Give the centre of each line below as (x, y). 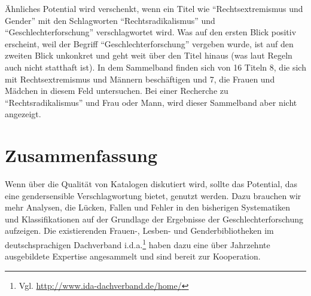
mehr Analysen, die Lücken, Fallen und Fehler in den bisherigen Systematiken (147, 207)
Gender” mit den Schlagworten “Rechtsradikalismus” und (110, 20)
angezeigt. (23, 114)
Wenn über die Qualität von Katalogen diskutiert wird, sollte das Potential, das (151, 184)
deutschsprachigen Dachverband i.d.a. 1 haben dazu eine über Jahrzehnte (138, 244)
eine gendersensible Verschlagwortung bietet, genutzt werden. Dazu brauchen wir (153, 195)
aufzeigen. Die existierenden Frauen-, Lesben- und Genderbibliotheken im (139, 231)
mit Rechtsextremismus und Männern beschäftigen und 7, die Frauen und (140, 79)
